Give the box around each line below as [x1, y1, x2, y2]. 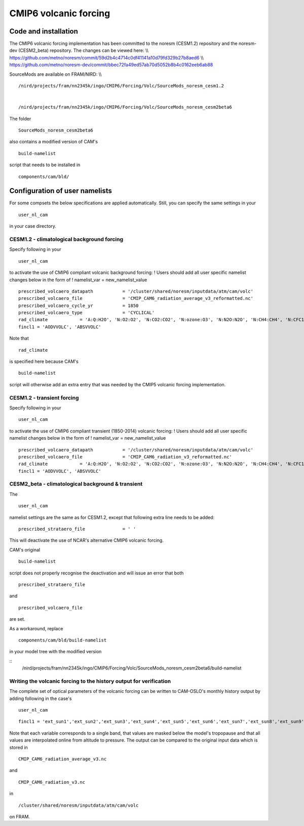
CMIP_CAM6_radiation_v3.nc [18, 779, 86, 785]
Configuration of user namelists [9, 187, 112, 195]
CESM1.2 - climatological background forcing [9, 235, 124, 242]
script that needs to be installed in [9, 162, 81, 168]
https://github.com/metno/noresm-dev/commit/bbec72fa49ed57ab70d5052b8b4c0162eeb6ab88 [9, 62, 213, 68]
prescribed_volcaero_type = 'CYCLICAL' [18, 310, 155, 316]
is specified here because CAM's [9, 358, 79, 364]
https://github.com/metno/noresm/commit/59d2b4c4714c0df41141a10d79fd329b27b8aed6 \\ [9, 54, 204, 60]
